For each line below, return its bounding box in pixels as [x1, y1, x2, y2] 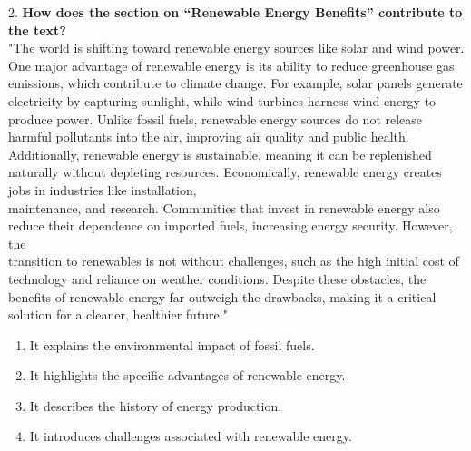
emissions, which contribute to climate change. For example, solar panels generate [8, 74, 463, 93]
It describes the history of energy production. [29, 396, 282, 415]
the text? [8, 20, 66, 39]
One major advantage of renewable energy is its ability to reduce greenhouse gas [8, 55, 455, 74]
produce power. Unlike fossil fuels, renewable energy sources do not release [8, 109, 423, 128]
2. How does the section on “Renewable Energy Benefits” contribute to [8, 3, 463, 21]
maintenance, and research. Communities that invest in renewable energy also [8, 198, 440, 217]
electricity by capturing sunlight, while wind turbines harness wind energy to [8, 91, 437, 110]
